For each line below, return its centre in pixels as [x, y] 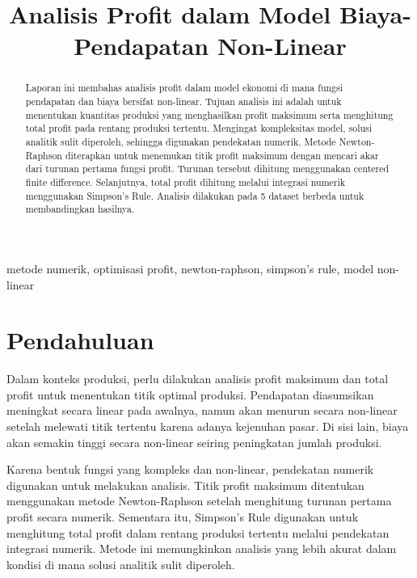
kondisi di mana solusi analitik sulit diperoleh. [121, 564]
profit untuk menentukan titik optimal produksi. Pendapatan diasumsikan [190, 394]
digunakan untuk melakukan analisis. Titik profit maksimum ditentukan [185, 485]
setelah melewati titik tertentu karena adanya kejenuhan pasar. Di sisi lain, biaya [208, 426]
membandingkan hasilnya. [80, 209]
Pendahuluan [80, 340]
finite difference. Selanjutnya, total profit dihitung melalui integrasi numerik [185, 181]
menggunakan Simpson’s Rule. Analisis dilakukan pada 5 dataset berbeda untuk [195, 195]
